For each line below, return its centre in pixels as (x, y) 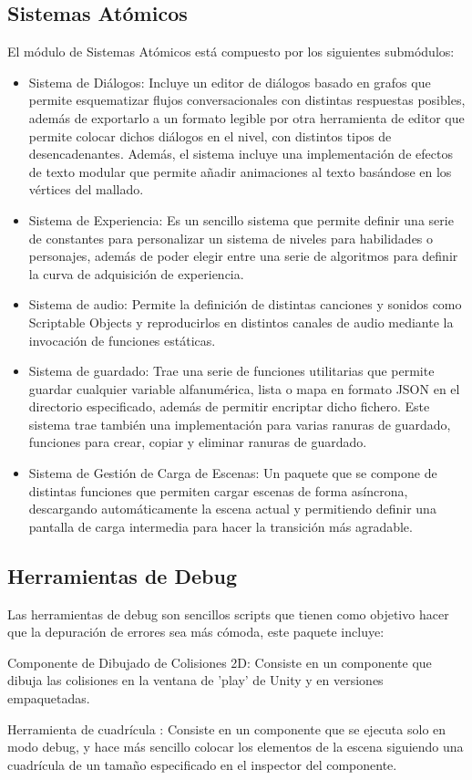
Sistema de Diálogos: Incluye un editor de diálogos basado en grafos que (230, 82)
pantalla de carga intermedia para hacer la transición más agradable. (221, 526)
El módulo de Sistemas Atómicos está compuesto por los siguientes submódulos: (231, 52)
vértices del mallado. (86, 189)
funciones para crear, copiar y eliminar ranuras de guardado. (198, 442)
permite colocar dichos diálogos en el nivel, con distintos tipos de (210, 135)
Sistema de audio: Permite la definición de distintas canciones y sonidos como (245, 304)
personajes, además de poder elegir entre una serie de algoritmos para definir (243, 256)
